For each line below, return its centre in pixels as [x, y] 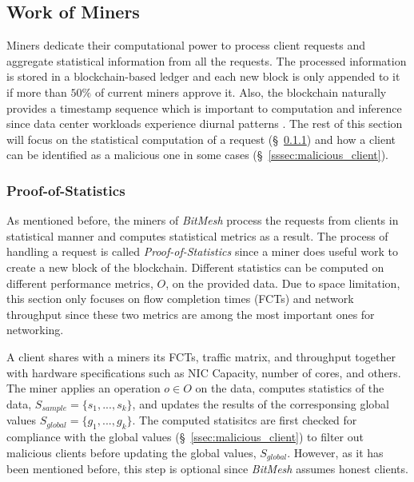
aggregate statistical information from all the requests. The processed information [207, 60]
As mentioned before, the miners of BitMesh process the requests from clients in [203, 220]
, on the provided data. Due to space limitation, [283, 283]
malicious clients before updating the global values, [131, 452]
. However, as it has [335, 452]
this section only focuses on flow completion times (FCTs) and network [180, 299]
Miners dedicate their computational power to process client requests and [186, 45]
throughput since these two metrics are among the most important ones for [191, 314]
